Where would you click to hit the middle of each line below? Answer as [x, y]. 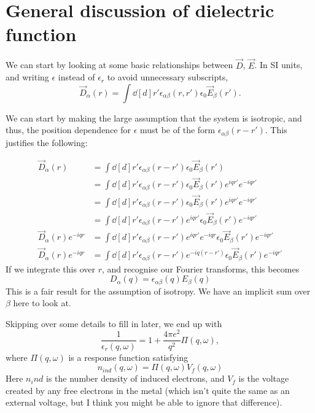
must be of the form [178, 130]
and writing [27, 77]
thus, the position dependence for [68, 130]
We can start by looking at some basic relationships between [119, 65]
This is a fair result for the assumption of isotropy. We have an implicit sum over [158, 291]
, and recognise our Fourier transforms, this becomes [200, 268]
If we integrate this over [50, 268]
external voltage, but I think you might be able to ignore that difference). [144, 402]
